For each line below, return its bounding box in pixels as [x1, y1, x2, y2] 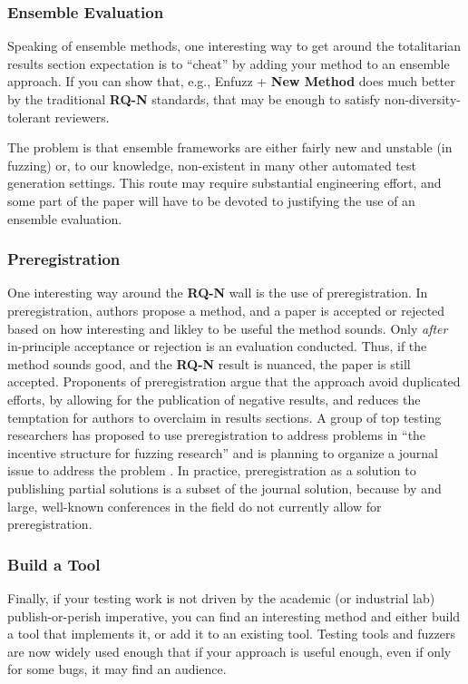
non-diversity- [384, 90, 461, 108]
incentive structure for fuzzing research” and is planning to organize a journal [7, 443, 438, 462]
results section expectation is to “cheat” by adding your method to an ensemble [7, 54, 450, 73]
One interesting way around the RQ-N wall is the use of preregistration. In [7, 283, 428, 302]
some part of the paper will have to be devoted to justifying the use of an [7, 191, 415, 210]
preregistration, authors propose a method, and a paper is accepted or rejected [7, 300, 445, 319]
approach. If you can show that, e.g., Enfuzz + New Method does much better [7, 72, 455, 91]
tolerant [7, 107, 51, 126]
